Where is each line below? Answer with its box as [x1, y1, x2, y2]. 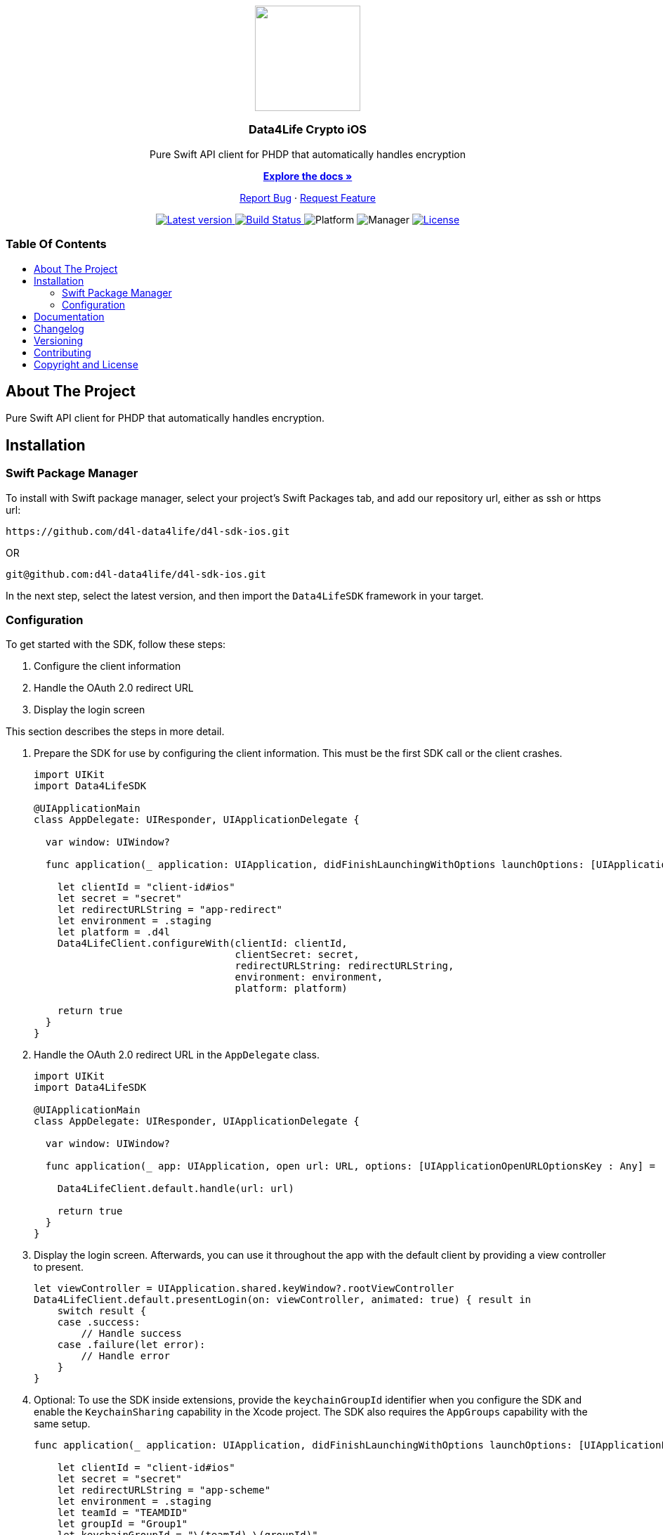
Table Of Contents [6, 237, 107, 252]
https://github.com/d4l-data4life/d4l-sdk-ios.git [6, 525, 290, 537]
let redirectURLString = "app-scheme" [57, 1484, 271, 1496]
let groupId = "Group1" [57, 1518, 188, 1530]
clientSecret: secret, [235, 949, 360, 961]
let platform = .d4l [57, 926, 170, 938]
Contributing [34, 346, 91, 358]
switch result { [57, 1305, 147, 1317]
